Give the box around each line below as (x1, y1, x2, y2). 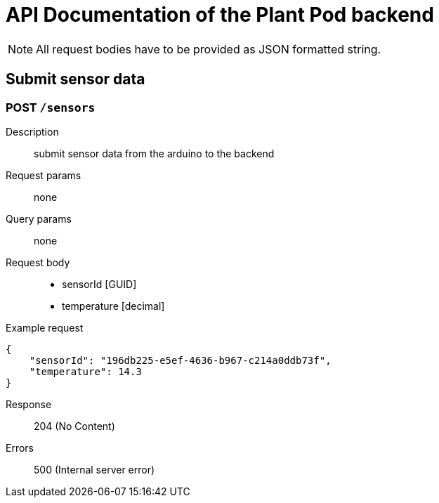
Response (6, 398, 52, 410)
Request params (6, 169, 81, 181)
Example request (6, 321, 84, 334)
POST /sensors (6, 100, 96, 115)
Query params (6, 212, 72, 225)
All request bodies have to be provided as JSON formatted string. (36, 41, 381, 56)
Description (6, 125, 59, 138)
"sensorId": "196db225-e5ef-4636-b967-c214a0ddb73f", (29, 354, 332, 366)
